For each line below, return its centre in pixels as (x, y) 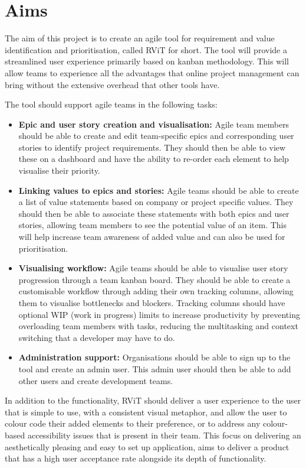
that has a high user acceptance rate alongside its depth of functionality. (136, 458)
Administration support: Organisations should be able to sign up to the (154, 357)
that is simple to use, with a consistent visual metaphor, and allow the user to (146, 412)
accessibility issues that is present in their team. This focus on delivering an (164, 435)
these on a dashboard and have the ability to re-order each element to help (154, 159)
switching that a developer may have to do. (97, 337)
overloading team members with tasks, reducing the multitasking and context (158, 326)
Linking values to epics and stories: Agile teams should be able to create (159, 190)
